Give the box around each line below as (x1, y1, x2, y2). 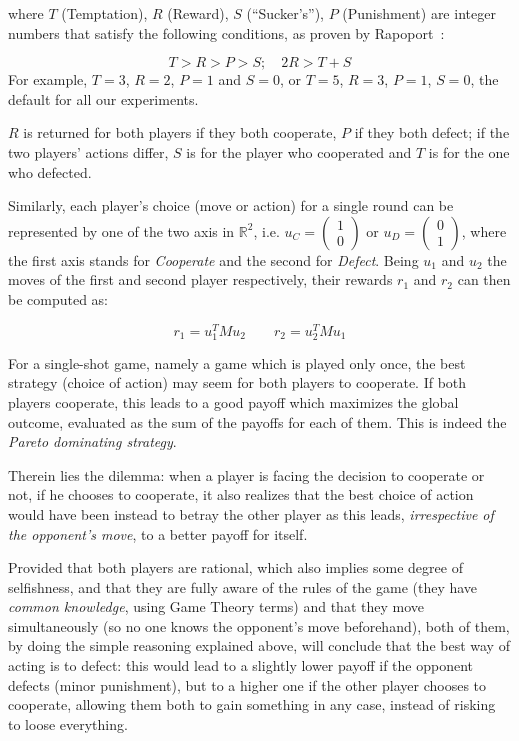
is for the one (428, 141, 510, 162)
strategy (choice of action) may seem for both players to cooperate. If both (8, 372, 467, 393)
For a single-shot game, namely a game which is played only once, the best (8, 352, 466, 373)
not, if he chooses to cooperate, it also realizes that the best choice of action (8, 484, 474, 505)
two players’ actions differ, (8, 141, 169, 162)
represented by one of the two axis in (8, 220, 235, 241)
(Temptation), (61, 3, 148, 23)
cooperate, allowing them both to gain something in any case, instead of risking (8, 694, 496, 715)
